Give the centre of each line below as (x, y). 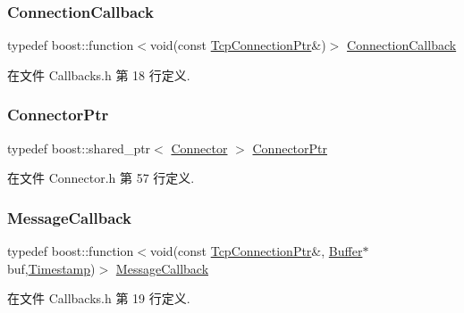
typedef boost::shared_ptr (79, 148)
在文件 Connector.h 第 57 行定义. (101, 178)
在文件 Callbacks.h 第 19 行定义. (99, 298)
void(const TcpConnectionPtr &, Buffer (256, 251)
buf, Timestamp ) (51, 268)
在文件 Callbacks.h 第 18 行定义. (99, 74)
